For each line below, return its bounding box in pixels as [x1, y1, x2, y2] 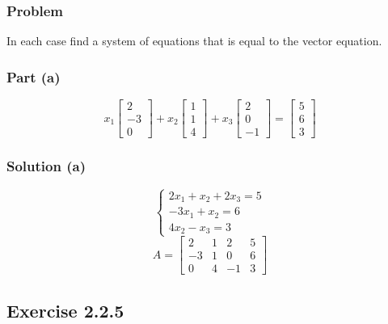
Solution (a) [6, 156, 86, 176]
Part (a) [6, 66, 61, 86]
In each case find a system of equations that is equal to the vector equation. [6, 32, 382, 49]
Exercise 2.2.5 [6, 297, 124, 322]
